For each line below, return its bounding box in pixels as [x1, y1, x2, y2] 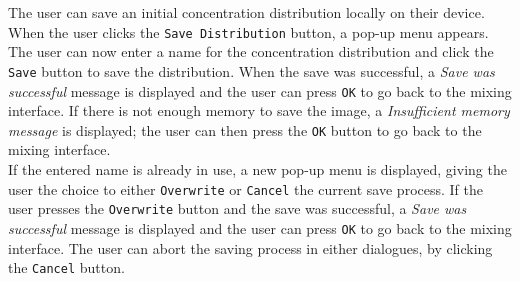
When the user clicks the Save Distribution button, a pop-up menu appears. [8, 21, 489, 42]
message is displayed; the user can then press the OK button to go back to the [8, 119, 482, 140]
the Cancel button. [8, 257, 125, 278]
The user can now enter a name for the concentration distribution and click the [8, 41, 494, 62]
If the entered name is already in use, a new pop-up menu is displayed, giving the [8, 159, 507, 179]
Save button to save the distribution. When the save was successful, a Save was [8, 60, 495, 81]
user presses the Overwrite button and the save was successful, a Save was [8, 198, 467, 219]
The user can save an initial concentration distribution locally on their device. [8, 2, 485, 22]
